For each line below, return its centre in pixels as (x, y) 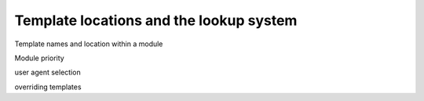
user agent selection (48, 72)
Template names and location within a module (89, 44)
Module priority (39, 58)
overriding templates (48, 87)
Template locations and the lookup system (156, 20)
